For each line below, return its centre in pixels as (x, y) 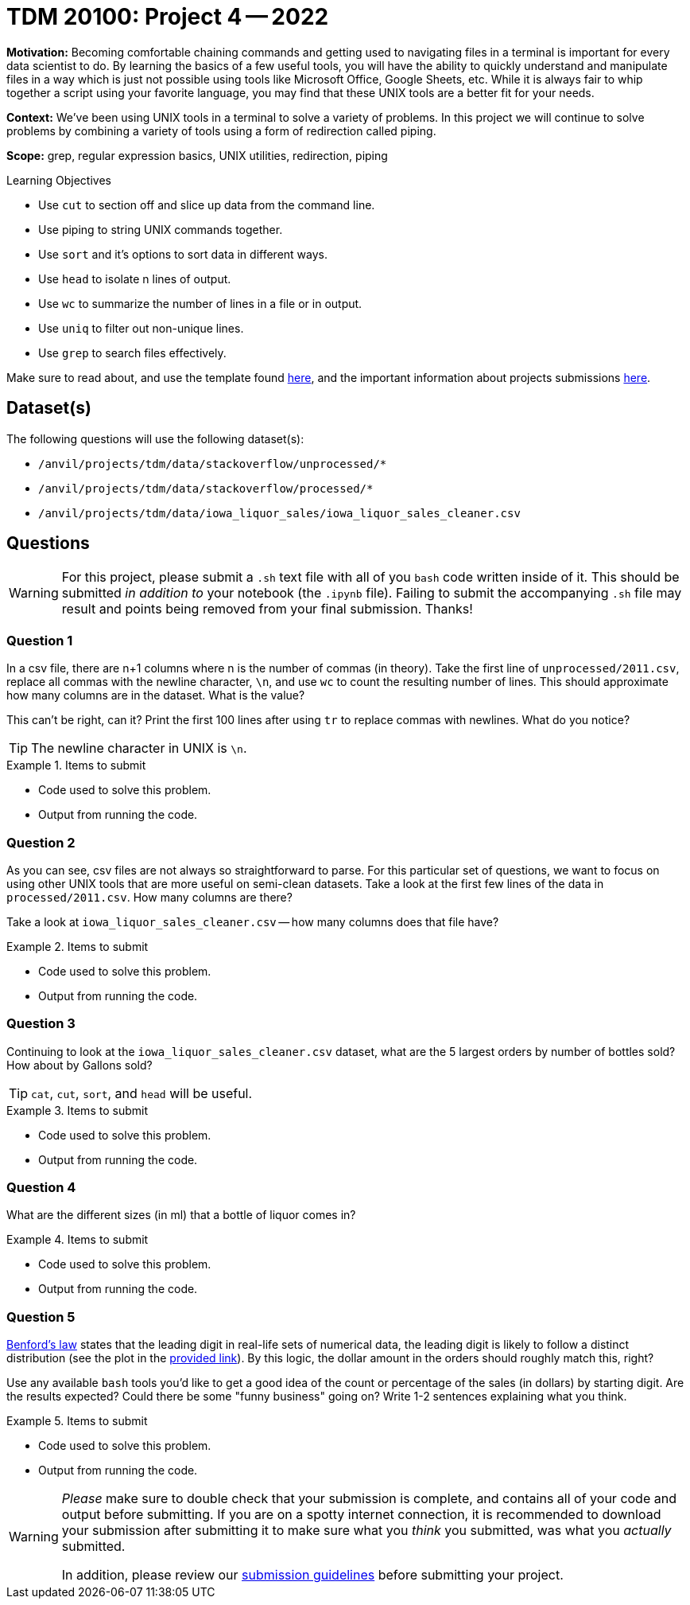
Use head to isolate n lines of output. (135, 279)
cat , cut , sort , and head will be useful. (142, 1093)
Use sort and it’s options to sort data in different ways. (183, 254)
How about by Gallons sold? (79, 1065)
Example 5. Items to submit (77, 1421)
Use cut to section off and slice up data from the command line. (207, 205)
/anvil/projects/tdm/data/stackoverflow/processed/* (206, 488)
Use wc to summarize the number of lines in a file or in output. (200, 303)
